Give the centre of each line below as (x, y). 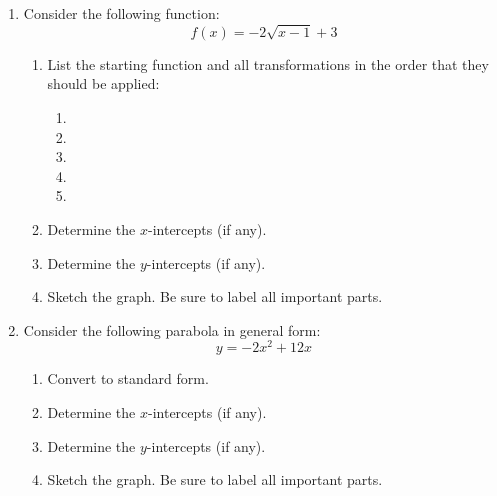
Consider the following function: (121, 13)
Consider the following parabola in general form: (172, 329)
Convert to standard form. (128, 378)
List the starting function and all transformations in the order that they (268, 63)
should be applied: (103, 83)
